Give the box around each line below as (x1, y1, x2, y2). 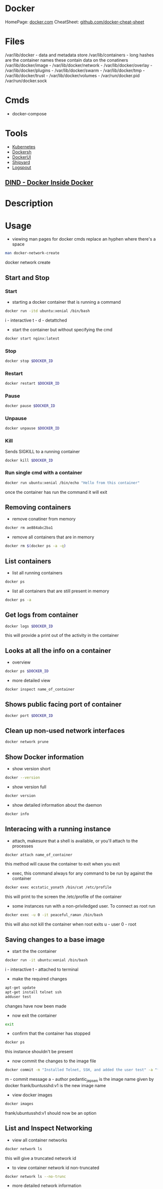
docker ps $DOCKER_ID (5, 669, 49, 674)
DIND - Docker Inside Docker (5, 179, 94, 187)
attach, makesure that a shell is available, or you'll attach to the (12, 838, 138, 844)
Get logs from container (5, 611, 79, 619)
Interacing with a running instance (5, 825, 111, 833)
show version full (12, 784, 47, 790)
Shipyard (12, 159, 31, 165)
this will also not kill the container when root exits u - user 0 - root (5, 921, 137, 927)
